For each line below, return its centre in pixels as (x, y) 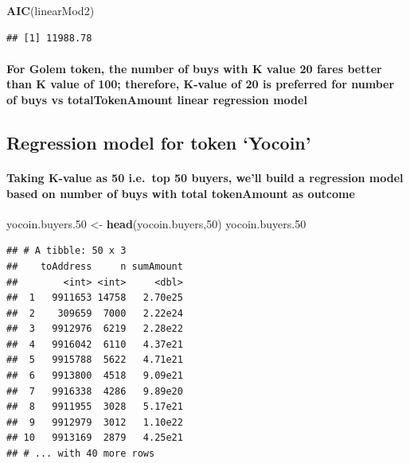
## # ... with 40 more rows (81, 454)
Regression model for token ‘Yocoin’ (159, 142)
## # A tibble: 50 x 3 (66, 251)
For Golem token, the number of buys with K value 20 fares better (194, 68)
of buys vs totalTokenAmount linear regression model (157, 99)
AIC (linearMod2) (51, 10)
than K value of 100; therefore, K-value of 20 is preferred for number (201, 84)
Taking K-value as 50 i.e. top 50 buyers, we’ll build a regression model (205, 177)
